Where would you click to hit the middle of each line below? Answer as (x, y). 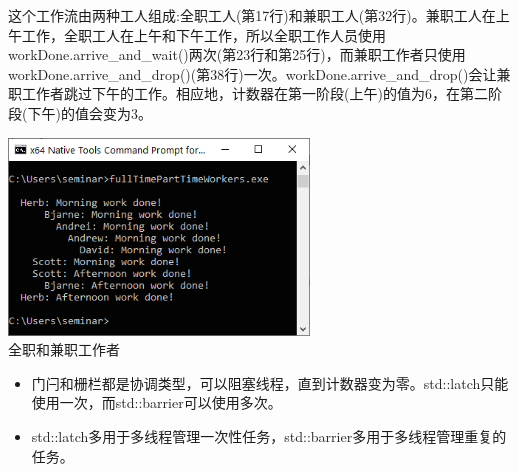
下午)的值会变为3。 (89, 112)
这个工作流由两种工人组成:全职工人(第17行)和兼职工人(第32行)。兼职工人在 (252, 15)
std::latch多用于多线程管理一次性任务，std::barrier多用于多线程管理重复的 (269, 436)
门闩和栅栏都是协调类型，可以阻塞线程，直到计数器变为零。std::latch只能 (270, 382)
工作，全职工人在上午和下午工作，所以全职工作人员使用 (203, 34)
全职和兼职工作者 (64, 349)
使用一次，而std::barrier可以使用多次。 (156, 402)
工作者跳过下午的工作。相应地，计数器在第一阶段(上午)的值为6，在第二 (254, 93)
